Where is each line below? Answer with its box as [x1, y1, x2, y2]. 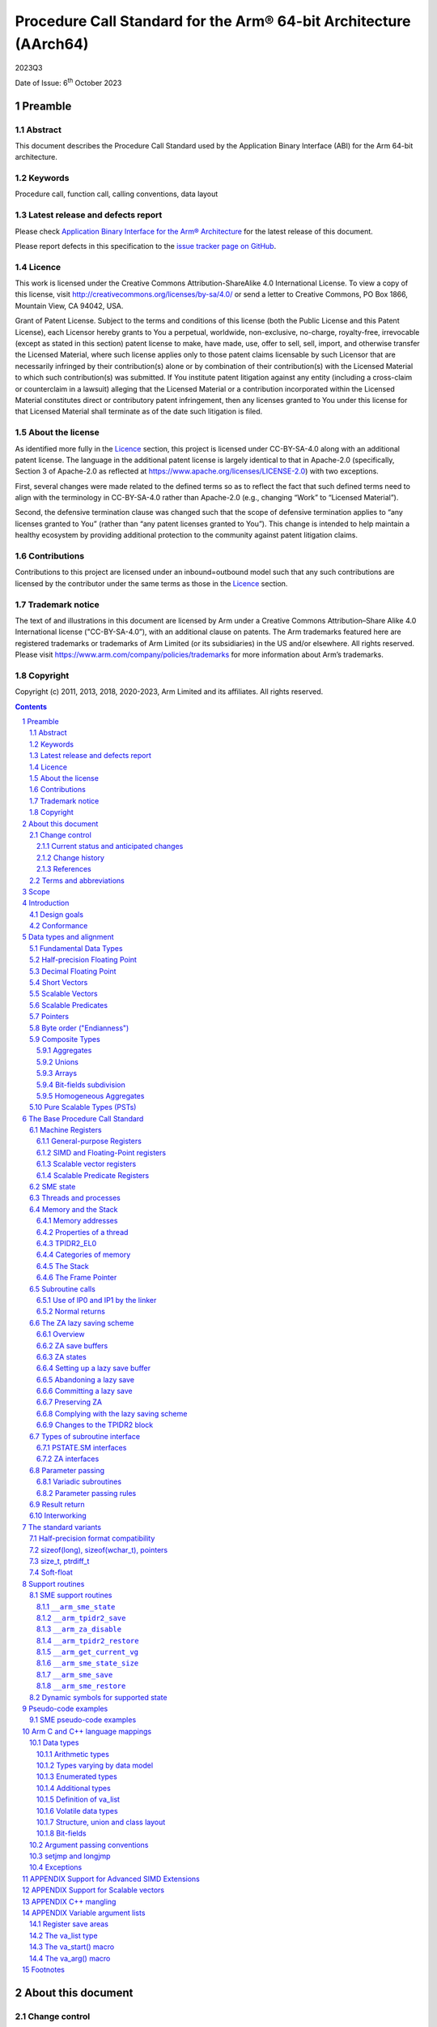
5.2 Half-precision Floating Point [29, 955, 138, 965]
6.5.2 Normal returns [36, 1306, 105, 1317]
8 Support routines [22, 1579, 85, 1588]
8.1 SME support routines [29, 1590, 112, 1601]
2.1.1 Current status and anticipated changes [36, 842, 184, 851]
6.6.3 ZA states [36, 1352, 87, 1361]
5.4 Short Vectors [29, 978, 88, 988]
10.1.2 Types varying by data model [36, 1760, 154, 1770]
